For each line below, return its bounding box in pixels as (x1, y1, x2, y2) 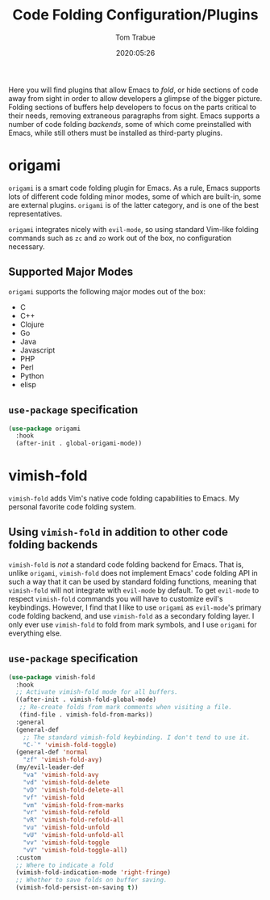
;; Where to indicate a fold (15, 861, 114, 869)
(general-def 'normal (15, 748, 89, 757)
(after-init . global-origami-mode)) (15, 439, 143, 448)
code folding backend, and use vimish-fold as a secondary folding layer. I (8, 611, 255, 620)
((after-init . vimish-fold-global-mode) (15, 695, 157, 704)
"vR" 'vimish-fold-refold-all (23, 816, 125, 824)
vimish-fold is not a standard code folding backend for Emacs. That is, (8, 560, 244, 569)
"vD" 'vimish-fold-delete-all (23, 786, 125, 794)
